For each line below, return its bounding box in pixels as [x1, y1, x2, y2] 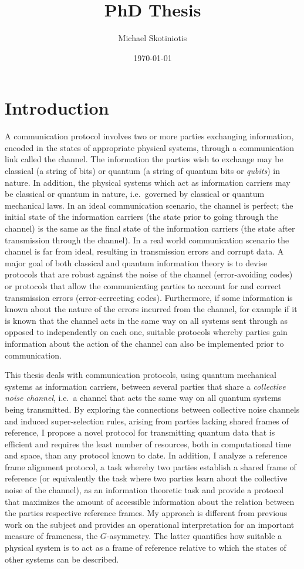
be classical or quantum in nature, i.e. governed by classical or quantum [5, 188, 265, 200]
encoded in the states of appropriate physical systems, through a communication [5, 141, 294, 153]
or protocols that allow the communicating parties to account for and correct [5, 279, 282, 292]
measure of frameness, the [5, 530, 98, 542]
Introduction [5, 96, 109, 120]
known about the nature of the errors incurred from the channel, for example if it [5, 303, 298, 315]
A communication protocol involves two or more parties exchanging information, [5, 130, 294, 142]
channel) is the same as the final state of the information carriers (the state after [5, 222, 295, 234]
